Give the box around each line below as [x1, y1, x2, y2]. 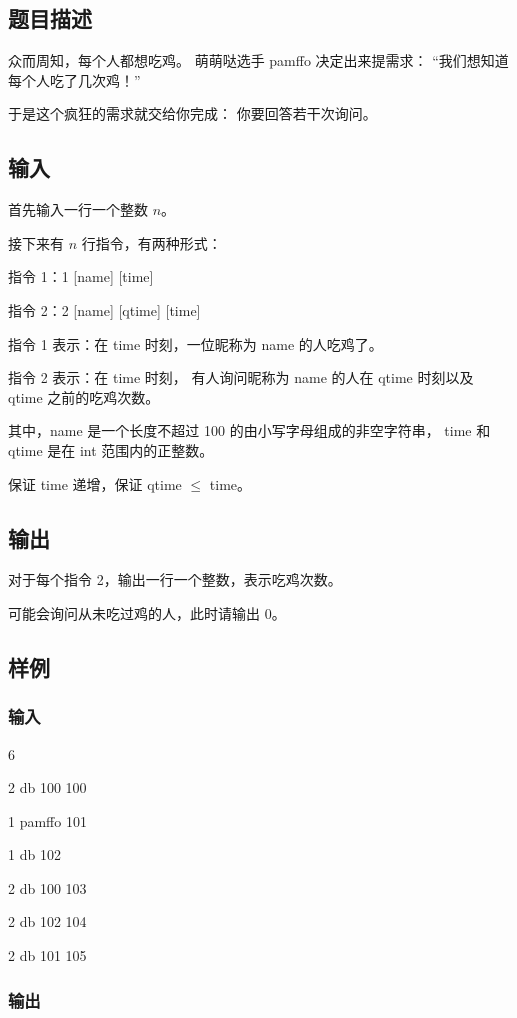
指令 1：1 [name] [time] [8, 266, 154, 287]
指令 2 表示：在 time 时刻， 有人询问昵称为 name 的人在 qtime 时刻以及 [8, 367, 474, 388]
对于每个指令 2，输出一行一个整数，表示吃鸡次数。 [8, 569, 342, 590]
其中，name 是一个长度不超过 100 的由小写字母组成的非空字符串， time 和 [8, 420, 491, 441]
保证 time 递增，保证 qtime [8, 473, 182, 494]
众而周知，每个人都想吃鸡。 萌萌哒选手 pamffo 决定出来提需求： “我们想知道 [8, 50, 509, 71]
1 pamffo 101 [8, 810, 87, 831]
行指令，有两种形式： [81, 232, 222, 253]
